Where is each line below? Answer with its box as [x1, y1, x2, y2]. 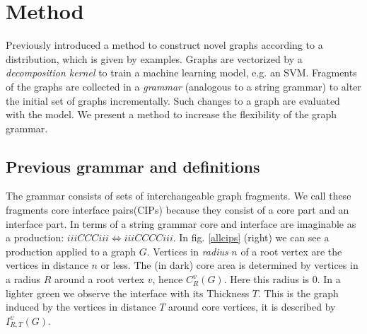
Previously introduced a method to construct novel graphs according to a [6, 38, 323, 52]
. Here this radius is [223, 272, 310, 287]
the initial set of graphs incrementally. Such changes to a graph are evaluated [6, 93, 340, 108]
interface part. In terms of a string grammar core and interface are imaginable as [6, 216, 356, 231]
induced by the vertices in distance [6, 299, 156, 314]
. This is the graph [258, 285, 339, 300]
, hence [152, 272, 183, 287]
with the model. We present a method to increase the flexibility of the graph [6, 107, 337, 122]
